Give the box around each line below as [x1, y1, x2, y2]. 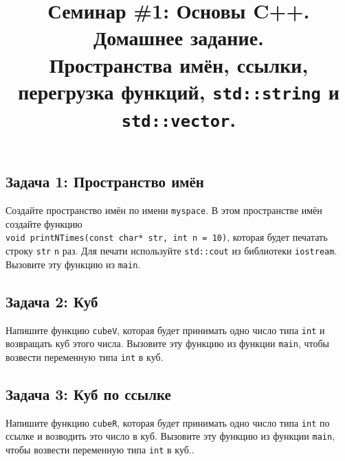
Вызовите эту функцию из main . [5, 257, 141, 271]
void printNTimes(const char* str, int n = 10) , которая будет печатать [5, 230, 328, 244]
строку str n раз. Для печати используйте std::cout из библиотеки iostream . [5, 244, 337, 258]
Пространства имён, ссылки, [49, 50, 309, 78]
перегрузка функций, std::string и [18, 77, 340, 105]
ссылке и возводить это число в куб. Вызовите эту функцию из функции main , [5, 429, 335, 443]
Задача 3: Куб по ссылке [5, 383, 171, 404]
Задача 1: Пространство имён [5, 171, 204, 192]
